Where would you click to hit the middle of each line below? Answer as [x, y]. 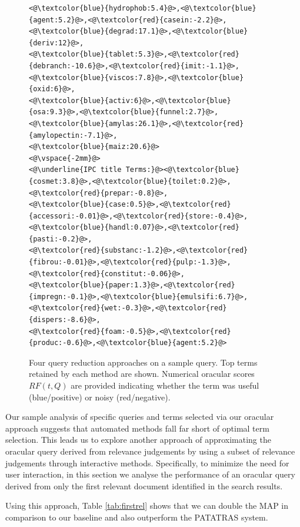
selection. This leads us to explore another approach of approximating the [138, 440]
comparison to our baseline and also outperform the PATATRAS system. [137, 517]
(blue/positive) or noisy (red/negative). [100, 397]
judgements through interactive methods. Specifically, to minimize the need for [147, 463]
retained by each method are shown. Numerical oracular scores [142, 374]
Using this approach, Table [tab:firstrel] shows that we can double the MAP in [147, 506]
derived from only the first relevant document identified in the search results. [144, 485]
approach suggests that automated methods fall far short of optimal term [137, 428]
